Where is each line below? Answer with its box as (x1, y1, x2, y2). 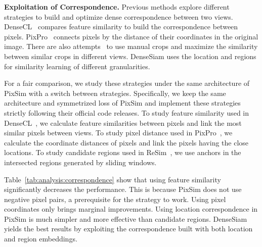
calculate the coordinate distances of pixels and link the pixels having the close (4, 137, 249, 147)
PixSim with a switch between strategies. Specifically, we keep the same (4, 87, 226, 98)
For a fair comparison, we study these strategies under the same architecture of (4, 78, 250, 88)
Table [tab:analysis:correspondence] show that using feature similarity (4, 174, 221, 184)
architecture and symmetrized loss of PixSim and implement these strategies (4, 97, 241, 108)
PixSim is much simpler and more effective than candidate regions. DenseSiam (4, 213, 247, 224)
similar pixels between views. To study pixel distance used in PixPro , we (4, 127, 233, 138)
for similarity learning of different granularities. (4, 61, 150, 71)
